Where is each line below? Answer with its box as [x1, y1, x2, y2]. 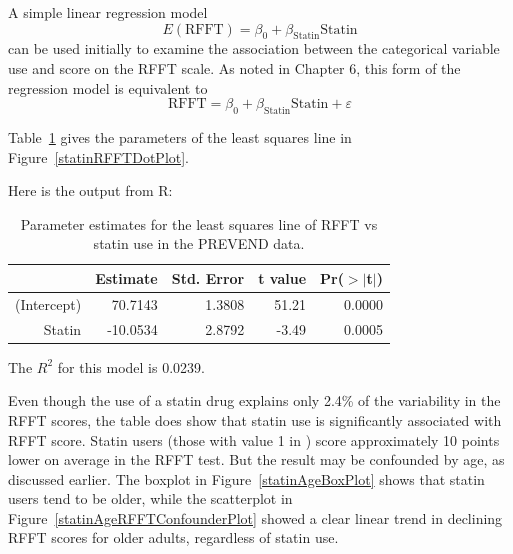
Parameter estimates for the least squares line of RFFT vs [20, 213, 378, 234]
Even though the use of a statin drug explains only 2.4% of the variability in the [8, 390, 501, 411]
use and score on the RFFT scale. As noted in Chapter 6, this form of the [8, 57, 461, 78]
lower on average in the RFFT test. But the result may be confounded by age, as [8, 449, 505, 470]
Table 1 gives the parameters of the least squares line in [8, 126, 352, 147]
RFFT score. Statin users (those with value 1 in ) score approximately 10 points [8, 429, 500, 450]
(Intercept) [15, 293, 82, 314]
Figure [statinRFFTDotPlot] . [8, 146, 190, 167]
